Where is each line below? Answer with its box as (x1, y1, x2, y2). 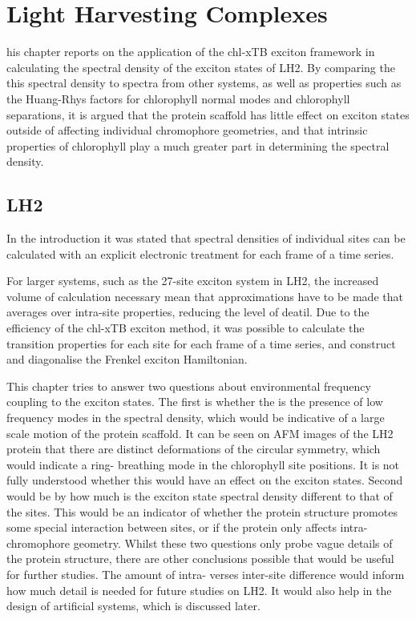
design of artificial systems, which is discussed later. (6, 597, 261, 614)
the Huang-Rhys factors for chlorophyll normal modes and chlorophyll (6, 90, 350, 107)
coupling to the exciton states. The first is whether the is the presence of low (6, 393, 383, 410)
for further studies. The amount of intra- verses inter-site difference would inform (6, 565, 405, 582)
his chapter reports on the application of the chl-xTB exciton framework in (6, 43, 375, 60)
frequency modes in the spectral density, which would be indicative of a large (6, 409, 385, 426)
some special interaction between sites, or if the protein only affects (6, 519, 337, 536)
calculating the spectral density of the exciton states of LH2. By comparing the (6, 58, 395, 75)
